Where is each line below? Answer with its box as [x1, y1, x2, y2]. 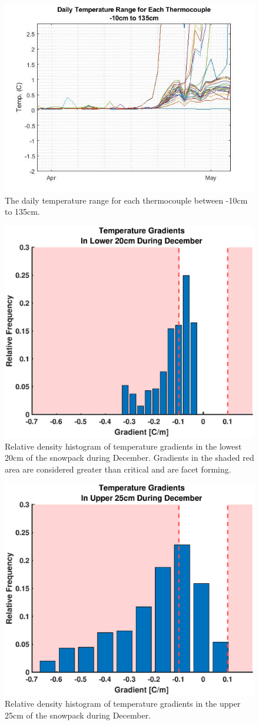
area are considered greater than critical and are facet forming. [5, 463, 231, 475]
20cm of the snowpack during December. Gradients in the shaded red [5, 451, 254, 464]
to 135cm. [5, 205, 40, 218]
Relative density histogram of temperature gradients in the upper [5, 697, 241, 710]
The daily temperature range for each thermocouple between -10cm [5, 194, 248, 206]
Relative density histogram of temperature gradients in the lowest [5, 440, 242, 452]
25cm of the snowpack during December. [5, 709, 151, 721]
